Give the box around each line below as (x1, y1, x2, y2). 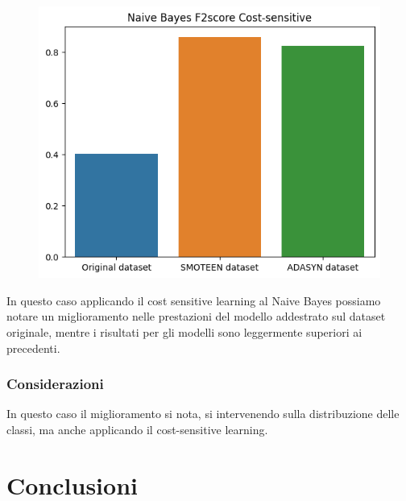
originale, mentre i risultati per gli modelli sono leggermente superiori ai (6, 323, 362, 340)
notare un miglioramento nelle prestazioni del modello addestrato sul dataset (6, 308, 386, 325)
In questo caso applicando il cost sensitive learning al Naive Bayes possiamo (6, 292, 381, 308)
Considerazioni (6, 374, 104, 394)
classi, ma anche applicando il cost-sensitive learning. (6, 420, 268, 437)
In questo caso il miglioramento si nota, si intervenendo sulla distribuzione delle (6, 405, 400, 422)
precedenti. (6, 339, 60, 356)
